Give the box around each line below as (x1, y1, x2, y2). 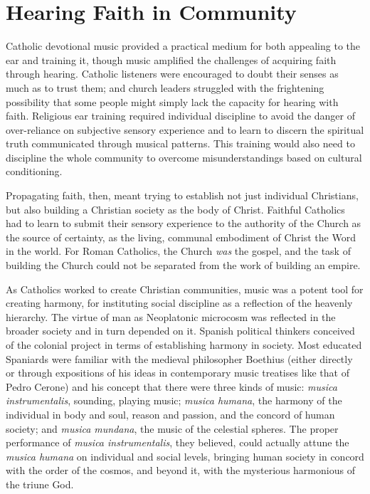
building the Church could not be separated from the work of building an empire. (6, 258, 361, 273)
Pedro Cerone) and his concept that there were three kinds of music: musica (6, 379, 337, 394)
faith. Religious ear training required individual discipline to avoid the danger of (6, 108, 356, 123)
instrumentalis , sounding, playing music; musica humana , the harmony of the (6, 393, 342, 408)
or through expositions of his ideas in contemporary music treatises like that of (6, 365, 349, 380)
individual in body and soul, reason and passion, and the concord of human (6, 406, 335, 421)
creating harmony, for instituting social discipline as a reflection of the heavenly (6, 295, 353, 310)
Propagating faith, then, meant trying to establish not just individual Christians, (6, 188, 359, 203)
